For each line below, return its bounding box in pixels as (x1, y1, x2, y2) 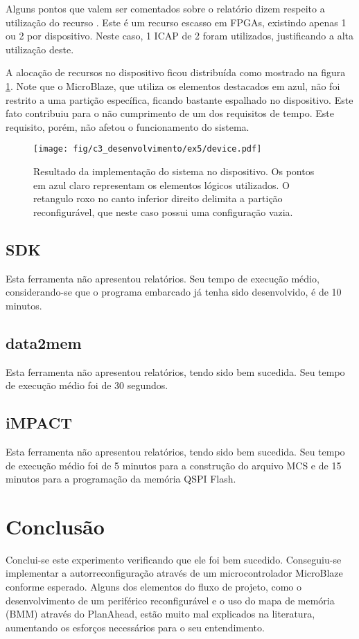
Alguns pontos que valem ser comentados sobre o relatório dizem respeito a (6, 1, 325, 15)
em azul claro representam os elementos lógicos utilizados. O (33, 177, 290, 192)
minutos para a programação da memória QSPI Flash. (6, 471, 236, 486)
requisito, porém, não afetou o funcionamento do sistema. (6, 119, 249, 134)
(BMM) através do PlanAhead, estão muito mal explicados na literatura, (6, 606, 315, 621)
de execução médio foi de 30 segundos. (6, 378, 168, 393)
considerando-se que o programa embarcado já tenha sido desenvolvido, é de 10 (6, 285, 342, 299)
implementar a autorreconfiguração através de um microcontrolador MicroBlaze (6, 566, 343, 580)
